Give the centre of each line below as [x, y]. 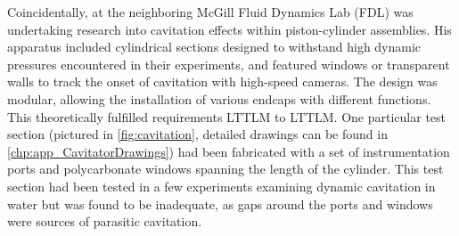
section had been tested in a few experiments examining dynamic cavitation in [221, 186]
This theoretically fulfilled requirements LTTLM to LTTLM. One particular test [226, 116]
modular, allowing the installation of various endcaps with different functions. [219, 98]
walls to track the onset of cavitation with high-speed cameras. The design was [222, 81]
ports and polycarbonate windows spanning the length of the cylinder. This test [225, 169]
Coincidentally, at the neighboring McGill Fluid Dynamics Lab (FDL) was [210, 12]
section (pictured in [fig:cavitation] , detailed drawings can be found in [197, 134]
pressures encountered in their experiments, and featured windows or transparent [229, 64]
